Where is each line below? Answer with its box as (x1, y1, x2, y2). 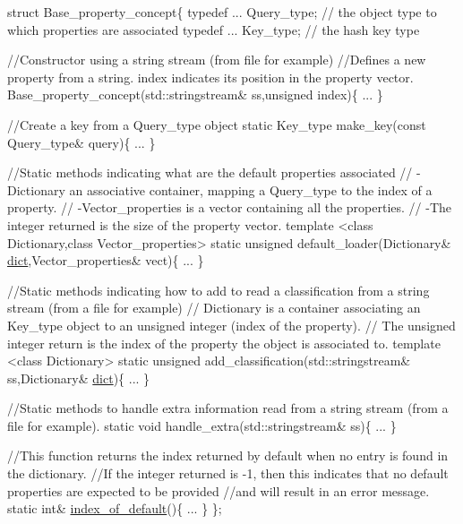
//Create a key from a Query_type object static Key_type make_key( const (7, 115, 426, 133)
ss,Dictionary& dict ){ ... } (7, 368, 150, 387)
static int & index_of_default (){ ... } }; (7, 499, 222, 518)
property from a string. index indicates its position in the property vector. (7, 67, 414, 86)
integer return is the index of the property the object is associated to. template (7, 333, 441, 352)
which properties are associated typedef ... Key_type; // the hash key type (7, 20, 420, 39)
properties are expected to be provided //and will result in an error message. (7, 481, 430, 500)
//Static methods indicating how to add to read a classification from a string (7, 280, 430, 299)
